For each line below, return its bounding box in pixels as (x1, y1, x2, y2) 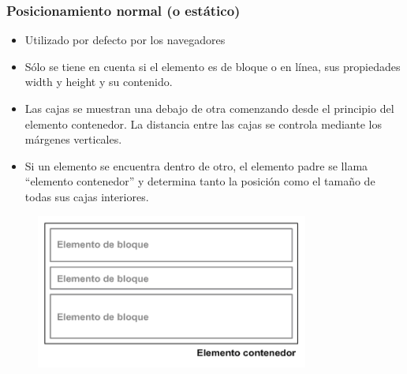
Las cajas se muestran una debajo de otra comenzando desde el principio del (24, 100, 394, 116)
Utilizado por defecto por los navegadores (24, 32, 226, 48)
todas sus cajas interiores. (24, 188, 149, 204)
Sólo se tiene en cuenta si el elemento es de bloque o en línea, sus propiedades (24, 58, 401, 74)
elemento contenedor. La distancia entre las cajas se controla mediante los (24, 115, 382, 132)
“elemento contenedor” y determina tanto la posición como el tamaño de (24, 173, 375, 189)
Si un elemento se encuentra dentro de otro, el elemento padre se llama (24, 157, 368, 174)
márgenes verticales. (24, 131, 122, 148)
